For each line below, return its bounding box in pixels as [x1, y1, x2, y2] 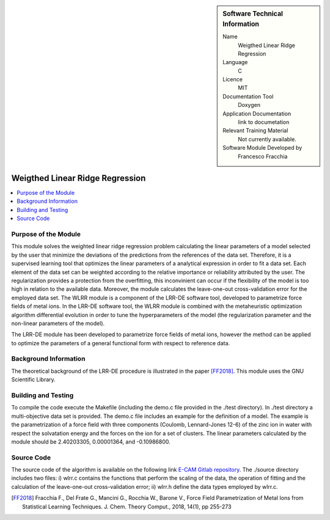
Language [222, 59, 248, 66]
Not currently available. [238, 135, 296, 143]
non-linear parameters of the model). [11, 320, 105, 327]
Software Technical [222, 10, 284, 18]
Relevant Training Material [222, 127, 288, 134]
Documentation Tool [222, 92, 274, 100]
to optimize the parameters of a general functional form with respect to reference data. [11, 339, 230, 346]
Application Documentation [222, 110, 291, 117]
